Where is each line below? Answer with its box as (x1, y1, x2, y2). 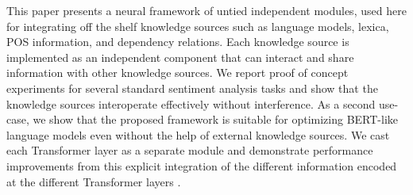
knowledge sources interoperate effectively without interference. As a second (6, 95, 376, 112)
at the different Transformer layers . (6, 173, 181, 189)
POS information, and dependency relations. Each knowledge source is (6, 33, 349, 50)
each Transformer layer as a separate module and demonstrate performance (6, 142, 373, 159)
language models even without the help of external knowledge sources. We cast (6, 126, 390, 143)
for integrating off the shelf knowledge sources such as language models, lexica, (6, 17, 389, 34)
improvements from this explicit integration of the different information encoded (6, 157, 397, 174)
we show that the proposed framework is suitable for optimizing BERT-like (33, 111, 399, 128)
